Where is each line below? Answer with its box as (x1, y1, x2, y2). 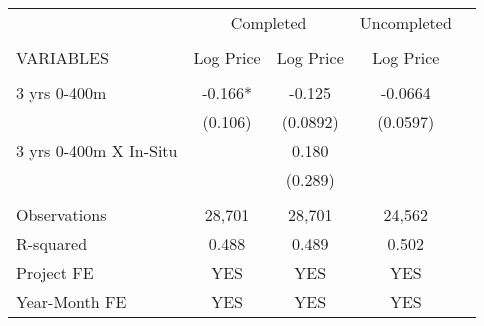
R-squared (16, 232, 88, 255)
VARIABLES (16, 46, 109, 69)
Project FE (16, 261, 94, 284)
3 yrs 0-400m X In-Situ (16, 139, 178, 162)
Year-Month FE (16, 290, 127, 313)
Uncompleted (359, 11, 452, 34)
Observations (16, 203, 107, 226)
